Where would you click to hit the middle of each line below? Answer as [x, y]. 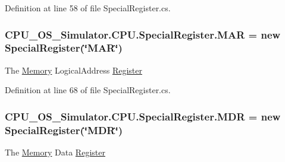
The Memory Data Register [55, 152]
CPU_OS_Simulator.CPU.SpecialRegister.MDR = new [143, 116]
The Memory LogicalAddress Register [73, 70]
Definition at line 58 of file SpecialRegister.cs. [88, 8]
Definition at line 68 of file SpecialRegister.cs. [88, 90]
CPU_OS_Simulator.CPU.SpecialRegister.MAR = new [143, 34]
